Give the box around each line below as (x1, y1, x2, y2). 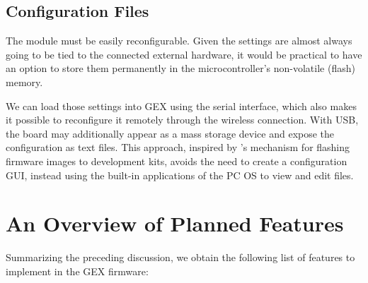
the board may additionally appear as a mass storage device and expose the (6, 126, 335, 140)
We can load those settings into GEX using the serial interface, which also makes (6, 98, 357, 113)
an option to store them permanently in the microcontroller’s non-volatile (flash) (6, 61, 355, 76)
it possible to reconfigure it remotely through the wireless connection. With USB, (6, 112, 359, 127)
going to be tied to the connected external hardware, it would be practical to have (6, 47, 362, 61)
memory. (6, 74, 43, 89)
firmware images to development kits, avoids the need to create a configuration (6, 153, 347, 168)
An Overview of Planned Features (6, 209, 344, 238)
